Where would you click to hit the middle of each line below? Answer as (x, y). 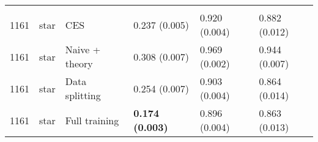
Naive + (83, 49)
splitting (83, 95)
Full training (92, 120)
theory (79, 63)
